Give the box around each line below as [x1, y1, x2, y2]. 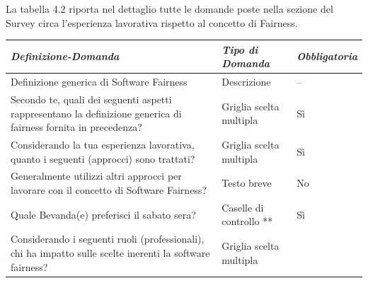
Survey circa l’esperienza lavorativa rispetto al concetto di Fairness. [6, 15, 298, 30]
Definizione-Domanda [11, 49, 120, 64]
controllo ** [222, 214, 273, 229]
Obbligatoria [297, 49, 357, 64]
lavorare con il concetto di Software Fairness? [11, 183, 207, 197]
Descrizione [222, 74, 271, 89]
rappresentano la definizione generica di [11, 105, 182, 120]
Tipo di [222, 42, 258, 57]
